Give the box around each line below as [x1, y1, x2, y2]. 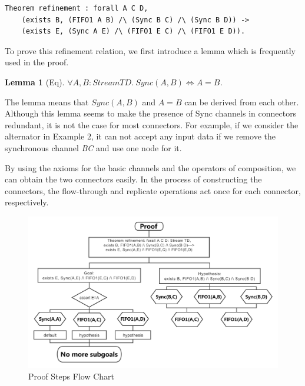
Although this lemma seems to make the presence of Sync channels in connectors [5, 107, 297, 119]
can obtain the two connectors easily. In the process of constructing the [5, 173, 262, 185]
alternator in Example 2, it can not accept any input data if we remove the [5, 130, 276, 142]
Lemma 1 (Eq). [5, 75, 65, 88]
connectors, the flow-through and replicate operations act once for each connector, [5, 184, 301, 197]
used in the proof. [5, 56, 69, 68]
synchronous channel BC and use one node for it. [5, 141, 182, 154]
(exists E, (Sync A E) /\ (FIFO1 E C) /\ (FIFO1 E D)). [21, 27, 246, 36]
